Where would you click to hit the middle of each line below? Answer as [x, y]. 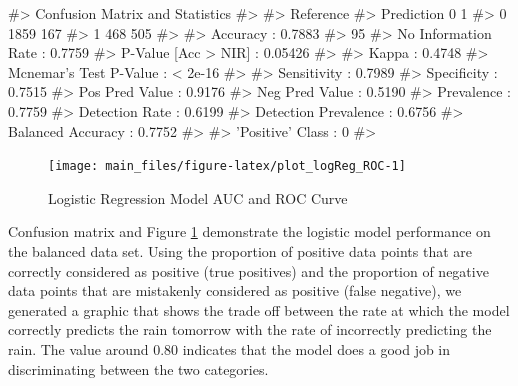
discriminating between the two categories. [138, 368]
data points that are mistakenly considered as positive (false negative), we [235, 290]
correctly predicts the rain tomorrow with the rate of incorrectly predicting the [250, 329]
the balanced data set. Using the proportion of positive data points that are [240, 251]
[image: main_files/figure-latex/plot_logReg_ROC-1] [227, 166]
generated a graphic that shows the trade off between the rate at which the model [259, 309]
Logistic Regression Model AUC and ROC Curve [198, 197]
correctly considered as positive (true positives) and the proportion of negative [248, 270]
